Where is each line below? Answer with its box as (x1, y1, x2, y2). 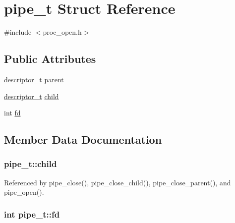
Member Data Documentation (4, 132, 162, 147)
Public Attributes (4, 51, 96, 66)
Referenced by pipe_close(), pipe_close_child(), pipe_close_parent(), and (4, 177, 231, 187)
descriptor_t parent (4, 74, 64, 84)
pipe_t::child (4, 158, 57, 170)
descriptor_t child (4, 91, 59, 101)
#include (4, 27, 32, 37)
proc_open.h (43, 27, 82, 37)
